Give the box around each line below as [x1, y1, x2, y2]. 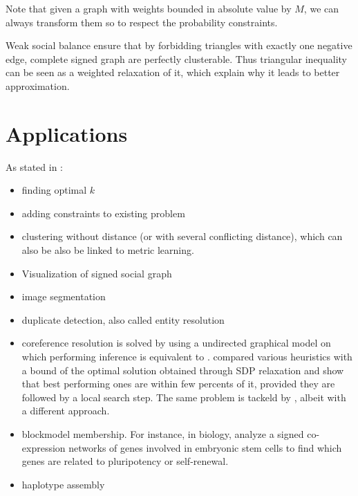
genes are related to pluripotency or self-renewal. [21, 454, 229, 468]
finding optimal [21, 183, 87, 197]
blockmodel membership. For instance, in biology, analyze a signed [21, 427, 304, 441]
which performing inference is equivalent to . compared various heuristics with [21, 349, 352, 364]
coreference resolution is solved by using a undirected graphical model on [21, 336, 331, 350]
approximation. [6, 78, 70, 93]
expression [21, 440, 66, 454]
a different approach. [21, 403, 110, 418]
